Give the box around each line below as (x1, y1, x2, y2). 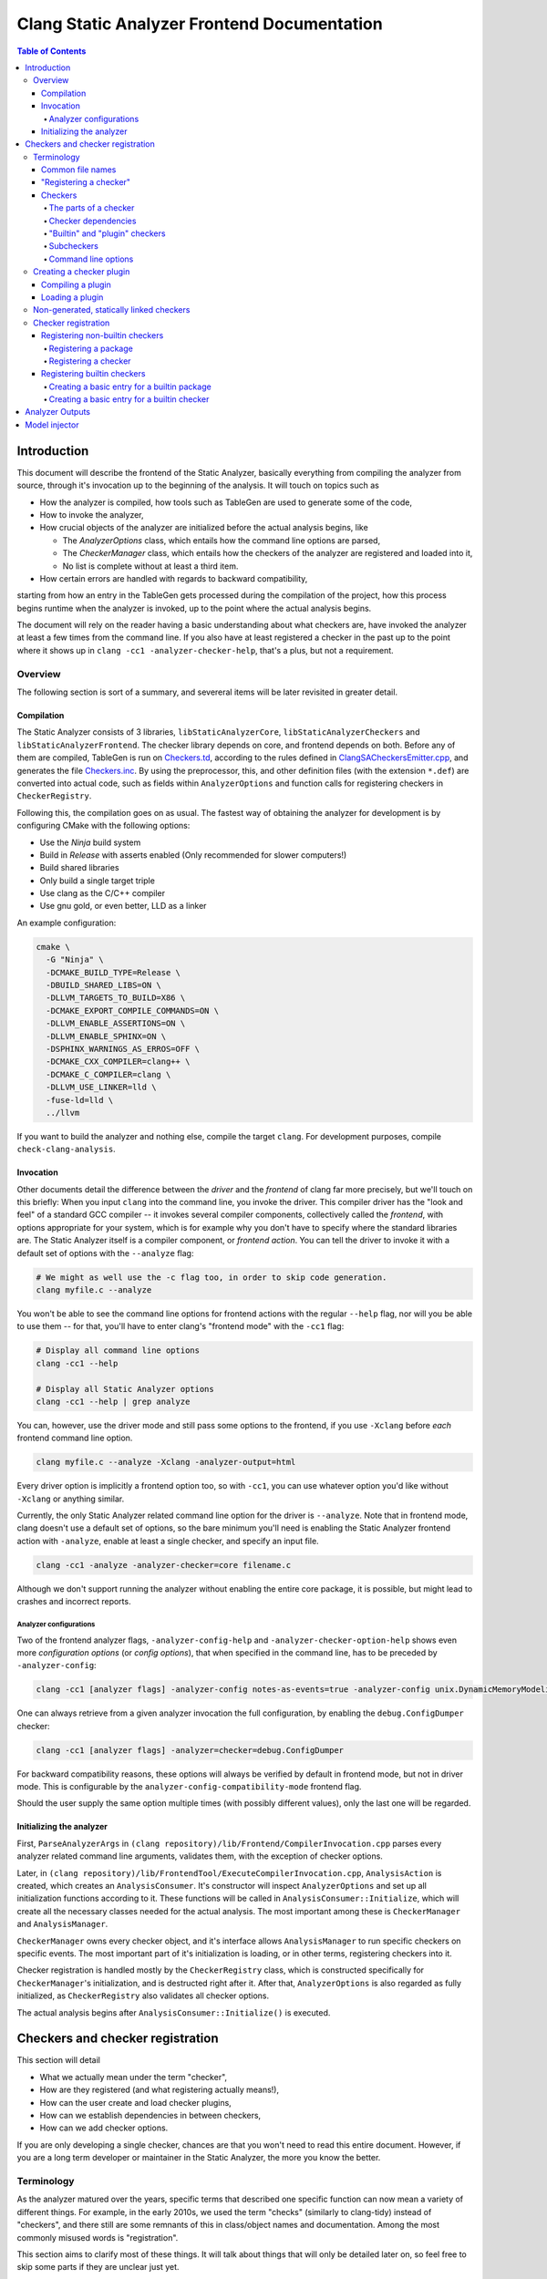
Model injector (25, 419, 79, 430)
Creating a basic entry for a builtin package (48, 381, 212, 392)
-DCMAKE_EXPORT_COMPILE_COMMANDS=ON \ (46, 1005, 219, 1016)
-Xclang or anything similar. (16, 1493, 125, 1504)
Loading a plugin (41, 292, 104, 303)
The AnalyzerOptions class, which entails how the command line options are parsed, (62, 534, 381, 546)
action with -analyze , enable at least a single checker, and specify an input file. (16, 1535, 319, 1546)
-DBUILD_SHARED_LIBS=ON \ (46, 980, 161, 991)
